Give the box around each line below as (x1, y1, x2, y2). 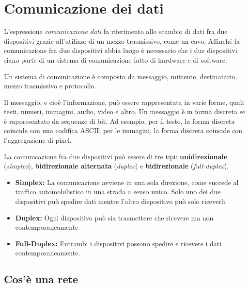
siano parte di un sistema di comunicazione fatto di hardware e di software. (4, 54, 227, 65)
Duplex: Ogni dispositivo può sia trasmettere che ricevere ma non (15, 212, 214, 222)
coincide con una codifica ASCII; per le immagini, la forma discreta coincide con (4, 125, 243, 135)
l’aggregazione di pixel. (4, 135, 72, 145)
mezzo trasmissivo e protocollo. (4, 81, 96, 91)
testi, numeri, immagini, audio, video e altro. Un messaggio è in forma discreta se (4, 106, 246, 117)
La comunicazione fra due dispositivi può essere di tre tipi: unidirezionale (4, 151, 228, 161)
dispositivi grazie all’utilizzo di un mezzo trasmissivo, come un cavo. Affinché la (4, 35, 240, 46)
